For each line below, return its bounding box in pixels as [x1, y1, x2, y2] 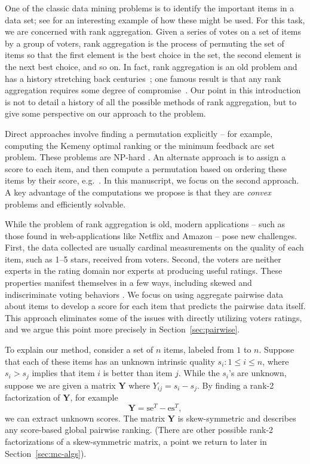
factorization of [5, 391, 60, 404]
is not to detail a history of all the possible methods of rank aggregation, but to [5, 95, 297, 108]
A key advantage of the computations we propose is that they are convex [5, 185, 271, 198]
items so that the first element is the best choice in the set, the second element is [5, 48, 301, 61]
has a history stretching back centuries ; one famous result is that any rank [5, 72, 281, 84]
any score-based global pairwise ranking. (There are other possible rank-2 [5, 423, 274, 436]
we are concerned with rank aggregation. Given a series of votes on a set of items [5, 25, 302, 38]
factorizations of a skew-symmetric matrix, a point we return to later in [5, 435, 267, 447]
